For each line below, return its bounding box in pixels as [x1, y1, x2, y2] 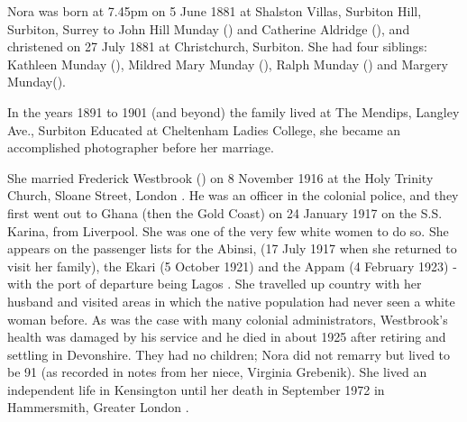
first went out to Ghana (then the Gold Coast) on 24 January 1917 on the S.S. [7, 203, 443, 222]
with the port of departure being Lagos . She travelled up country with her [7, 274, 422, 293]
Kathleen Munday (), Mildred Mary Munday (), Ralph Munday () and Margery [7, 54, 448, 73]
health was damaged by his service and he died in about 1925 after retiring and [7, 327, 446, 346]
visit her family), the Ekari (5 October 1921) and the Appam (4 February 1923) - [7, 256, 457, 275]
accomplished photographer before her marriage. [7, 138, 274, 157]
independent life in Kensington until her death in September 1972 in [7, 380, 385, 399]
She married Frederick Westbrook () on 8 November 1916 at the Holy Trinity [7, 168, 434, 187]
